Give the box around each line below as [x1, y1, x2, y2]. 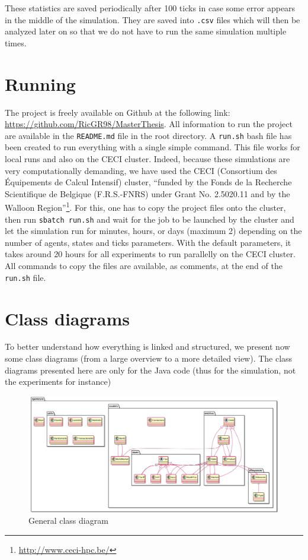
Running [5, 71, 76, 96]
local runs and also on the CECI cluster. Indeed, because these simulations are [5, 153, 290, 164]
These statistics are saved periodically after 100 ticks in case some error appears [5, 2, 296, 14]
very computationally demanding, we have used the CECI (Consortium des [5, 164, 277, 176]
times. [5, 36, 27, 49]
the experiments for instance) [5, 375, 111, 388]
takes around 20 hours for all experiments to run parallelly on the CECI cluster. [5, 248, 296, 260]
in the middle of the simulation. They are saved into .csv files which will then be [5, 13, 300, 26]
